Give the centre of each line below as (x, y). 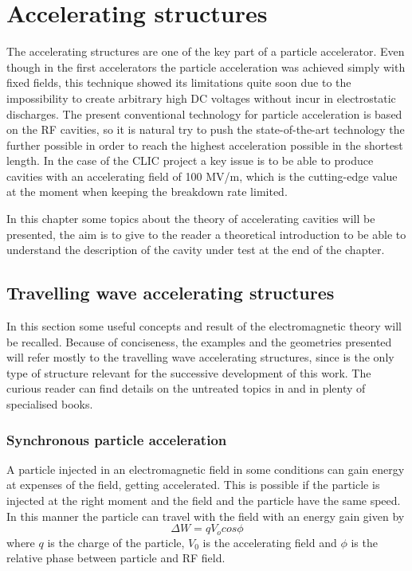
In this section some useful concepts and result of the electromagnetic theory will (204, 326)
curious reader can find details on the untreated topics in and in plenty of (186, 388)
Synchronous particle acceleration (117, 439)
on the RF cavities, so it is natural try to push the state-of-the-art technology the (206, 129)
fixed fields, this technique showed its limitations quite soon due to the (179, 82)
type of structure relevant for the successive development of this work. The (189, 372)
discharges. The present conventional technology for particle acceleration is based (204, 113)
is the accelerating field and (270, 542)
